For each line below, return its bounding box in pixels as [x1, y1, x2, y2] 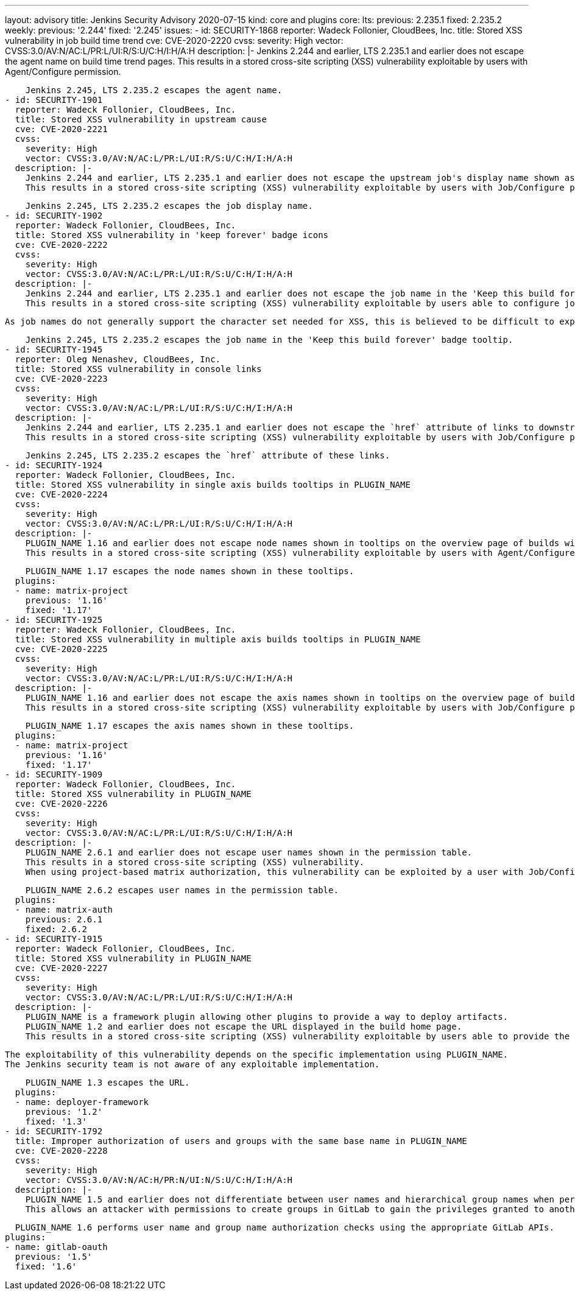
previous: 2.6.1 [25, 914, 103, 924]
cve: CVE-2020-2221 [15, 124, 108, 134]
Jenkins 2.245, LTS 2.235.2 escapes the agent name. [25, 85, 283, 95]
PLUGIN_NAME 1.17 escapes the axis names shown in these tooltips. [25, 721, 355, 731]
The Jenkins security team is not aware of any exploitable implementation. [5, 1059, 380, 1069]
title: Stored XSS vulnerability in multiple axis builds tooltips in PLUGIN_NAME [15, 634, 421, 644]
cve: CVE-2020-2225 [15, 644, 108, 654]
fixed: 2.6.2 [25, 924, 87, 934]
